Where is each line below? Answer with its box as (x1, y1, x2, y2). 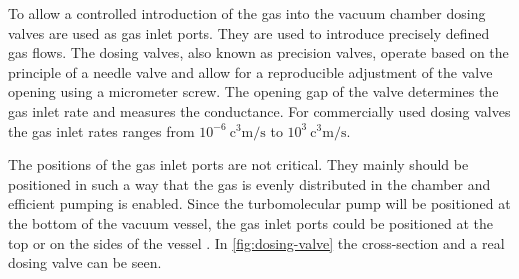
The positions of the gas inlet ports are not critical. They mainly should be (8, 154, 469, 175)
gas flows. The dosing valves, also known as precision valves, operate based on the (8, 42, 509, 63)
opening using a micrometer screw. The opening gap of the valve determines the (8, 81, 499, 102)
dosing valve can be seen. (8, 252, 162, 273)
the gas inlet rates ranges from (8, 120, 195, 141)
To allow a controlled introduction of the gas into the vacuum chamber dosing (8, 3, 486, 23)
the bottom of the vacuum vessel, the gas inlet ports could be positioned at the (8, 212, 493, 233)
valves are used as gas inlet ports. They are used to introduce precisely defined (8, 22, 490, 43)
